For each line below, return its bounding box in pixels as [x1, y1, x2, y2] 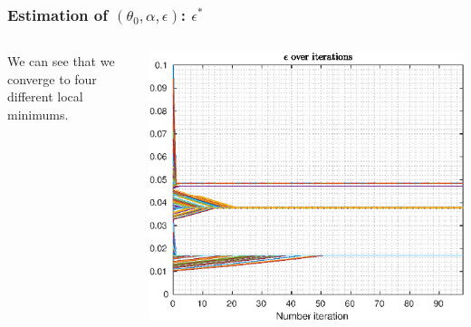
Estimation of [7, 3, 108, 25]
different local [7, 87, 83, 106]
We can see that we [7, 52, 115, 71]
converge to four [7, 69, 97, 88]
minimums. [7, 105, 69, 123]
